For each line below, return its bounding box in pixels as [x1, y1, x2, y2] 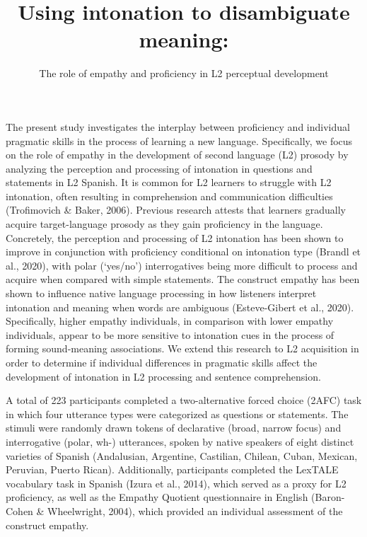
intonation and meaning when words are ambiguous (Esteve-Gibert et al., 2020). [6, 299, 354, 314]
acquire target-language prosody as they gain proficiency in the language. [6, 216, 323, 231]
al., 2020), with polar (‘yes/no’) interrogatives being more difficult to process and [6, 258, 358, 272]
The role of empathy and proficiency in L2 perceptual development [39, 66, 329, 81]
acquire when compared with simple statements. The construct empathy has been [6, 272, 360, 287]
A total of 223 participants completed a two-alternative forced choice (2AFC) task [6, 393, 362, 408]
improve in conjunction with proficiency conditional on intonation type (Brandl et [6, 244, 361, 259]
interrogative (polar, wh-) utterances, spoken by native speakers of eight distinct [6, 434, 354, 449]
